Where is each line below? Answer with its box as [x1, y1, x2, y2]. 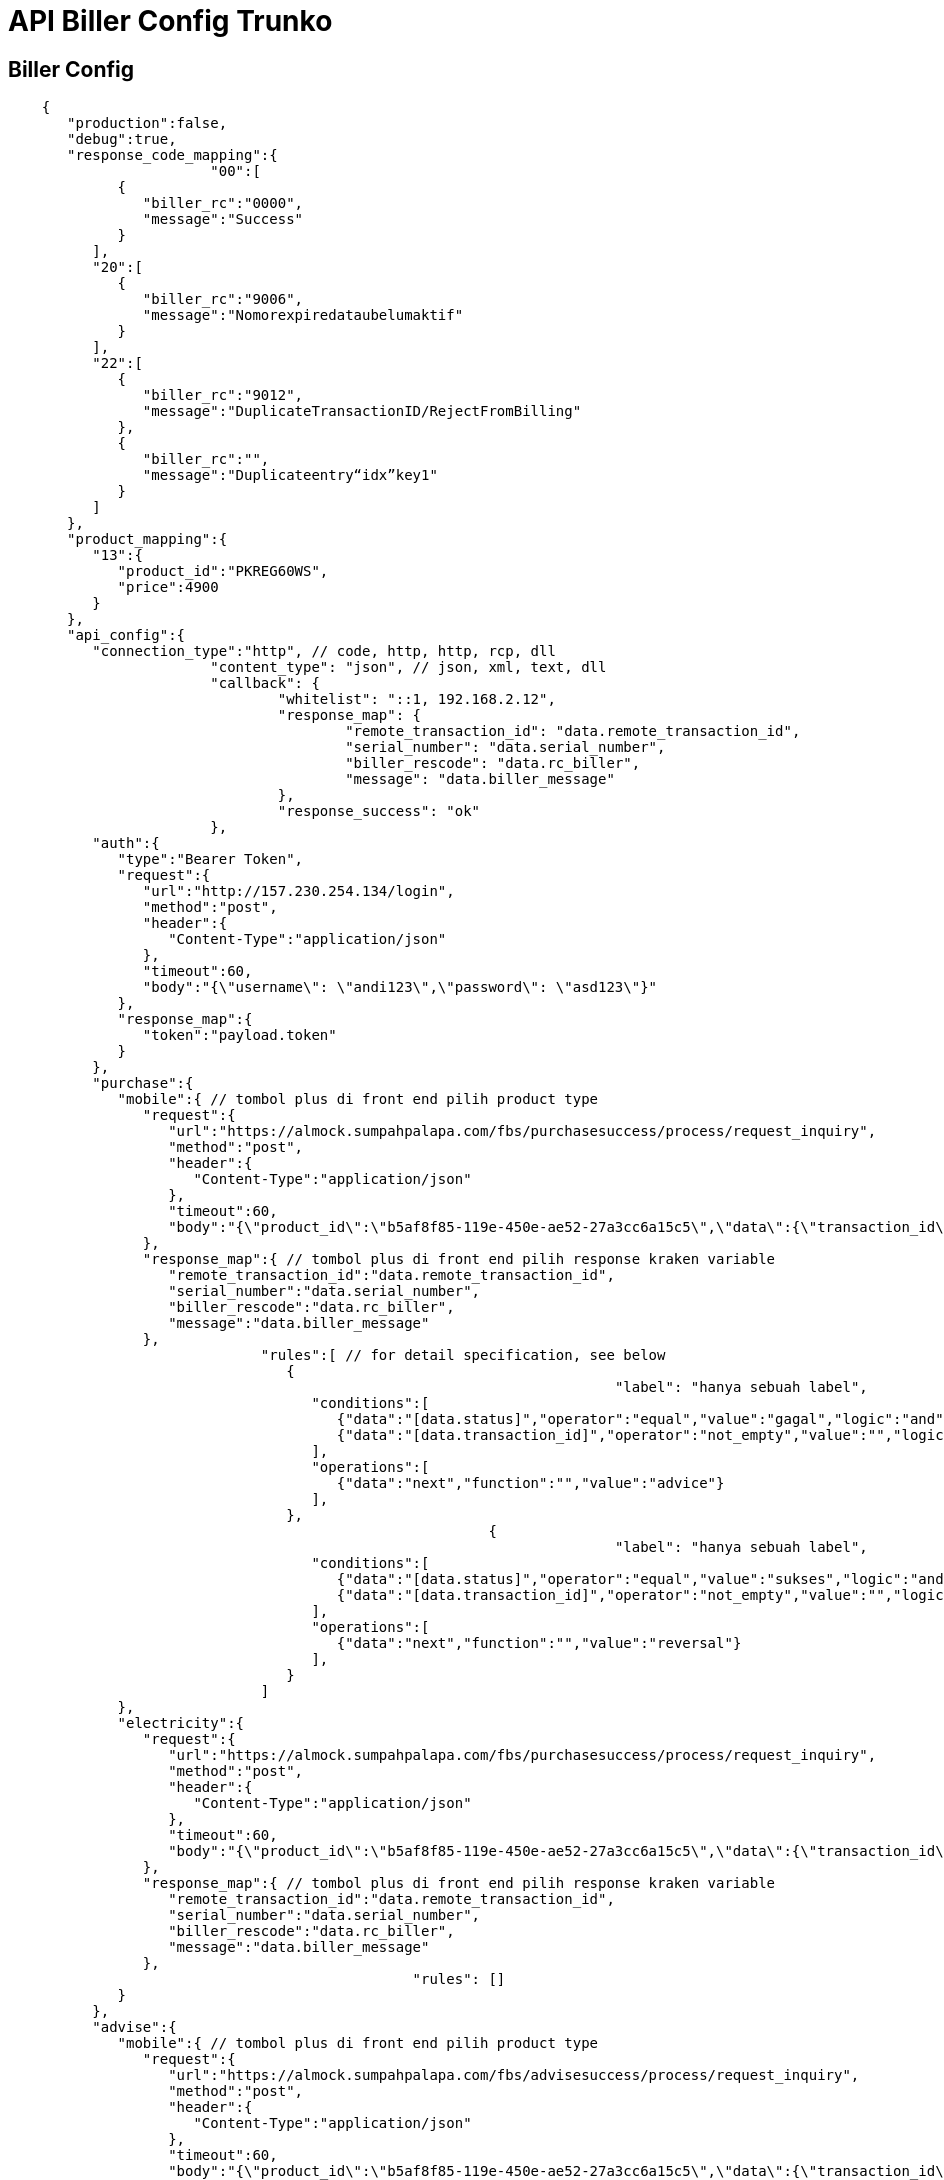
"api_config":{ [67, 627, 186, 644]
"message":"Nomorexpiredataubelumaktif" [142, 307, 464, 324]
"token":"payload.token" [142, 1027, 337, 1044]
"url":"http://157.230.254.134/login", [142, 883, 455, 900]
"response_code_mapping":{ [67, 147, 278, 164]
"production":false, [67, 115, 228, 132]
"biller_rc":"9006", [142, 291, 304, 308]
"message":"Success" [142, 211, 304, 228]
